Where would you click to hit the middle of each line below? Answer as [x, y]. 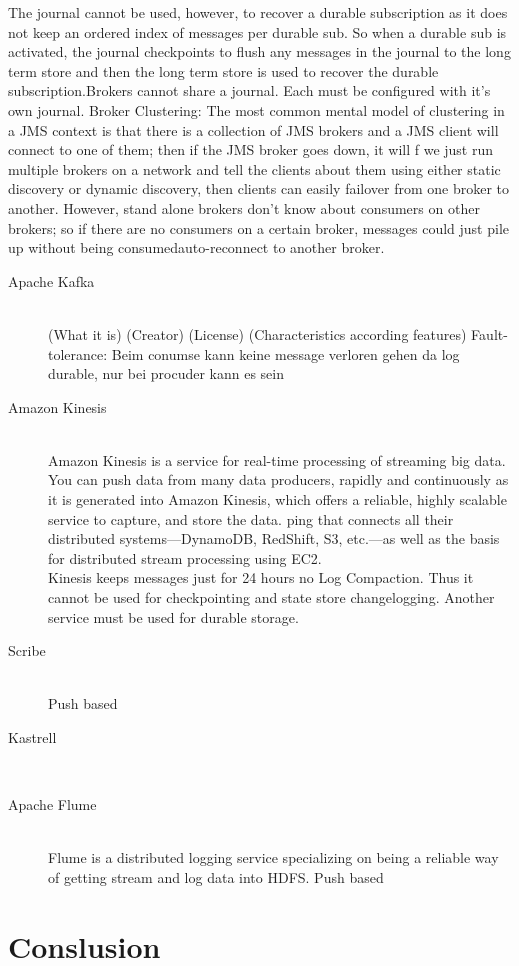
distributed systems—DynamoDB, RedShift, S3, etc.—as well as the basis [274, 538]
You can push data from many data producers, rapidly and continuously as [278, 479]
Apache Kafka [51, 280]
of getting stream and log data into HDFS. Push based [216, 876]
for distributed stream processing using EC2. [185, 557]
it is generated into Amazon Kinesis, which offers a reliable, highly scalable [277, 499]
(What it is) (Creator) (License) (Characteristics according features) [257, 333]
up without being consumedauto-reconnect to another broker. [196, 247]
